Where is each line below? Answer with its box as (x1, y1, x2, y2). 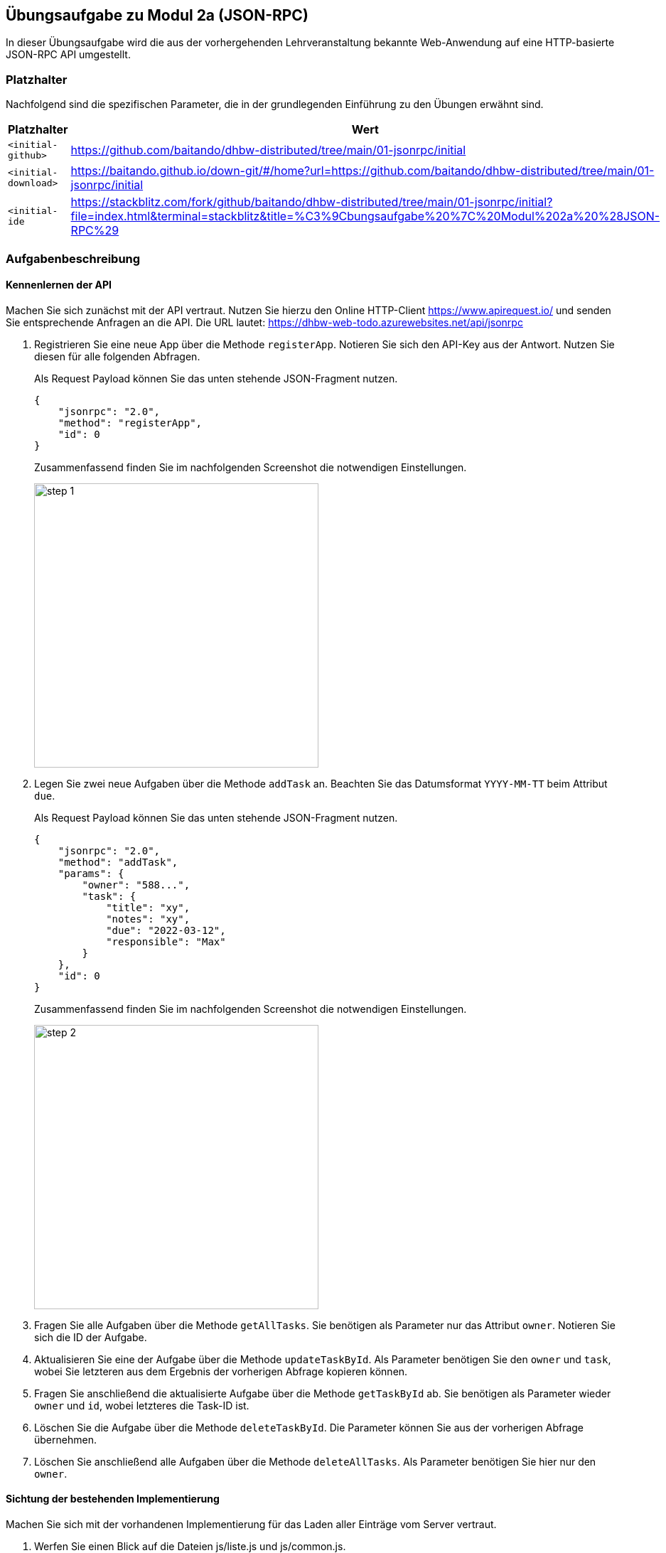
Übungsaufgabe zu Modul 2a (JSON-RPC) (6, 6, 308, 24)
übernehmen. (34, 1433, 97, 1446)
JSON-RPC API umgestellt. (6, 48, 131, 61)
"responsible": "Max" (106, 935, 226, 947)
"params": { (58, 867, 124, 879)
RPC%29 (70, 223, 119, 238)
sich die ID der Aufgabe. (34, 1331, 147, 1343)
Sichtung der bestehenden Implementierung (6, 1493, 220, 1505)
